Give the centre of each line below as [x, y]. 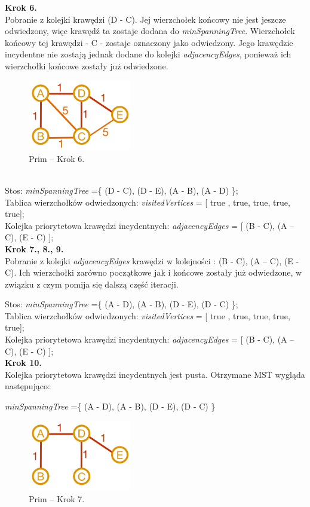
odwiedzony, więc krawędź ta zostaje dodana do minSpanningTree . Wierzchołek [150, 31]
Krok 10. [23, 363]
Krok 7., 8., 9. [34, 248]
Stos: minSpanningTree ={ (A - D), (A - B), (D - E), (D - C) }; [122, 304]
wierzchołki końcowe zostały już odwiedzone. [87, 65]
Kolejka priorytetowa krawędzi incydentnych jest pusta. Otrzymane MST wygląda [155, 374]
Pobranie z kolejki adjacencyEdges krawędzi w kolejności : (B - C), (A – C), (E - [152, 260]
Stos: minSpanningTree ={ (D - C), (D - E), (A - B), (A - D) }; [122, 190]
